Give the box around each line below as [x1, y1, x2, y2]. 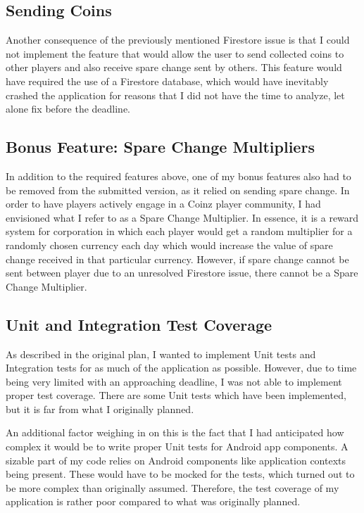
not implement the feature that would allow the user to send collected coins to [6, 46, 344, 61]
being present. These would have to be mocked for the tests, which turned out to [6, 467, 355, 481]
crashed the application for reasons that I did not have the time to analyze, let [6, 87, 345, 102]
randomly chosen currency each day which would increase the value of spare [6, 237, 333, 252]
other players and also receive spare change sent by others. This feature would [6, 60, 342, 75]
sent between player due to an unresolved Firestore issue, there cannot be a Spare [6, 265, 358, 280]
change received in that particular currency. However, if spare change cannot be [6, 251, 349, 266]
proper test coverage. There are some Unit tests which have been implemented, [6, 388, 346, 403]
